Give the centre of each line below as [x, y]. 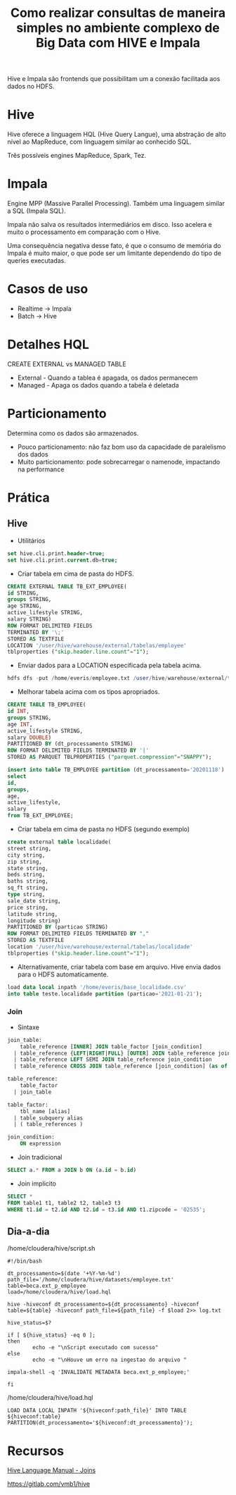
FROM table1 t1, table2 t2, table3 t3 [64, 1203]
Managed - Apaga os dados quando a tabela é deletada [98, 385]
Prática [29, 498]
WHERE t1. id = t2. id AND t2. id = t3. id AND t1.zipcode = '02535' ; [106, 1210]
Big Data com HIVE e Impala [118, 43]
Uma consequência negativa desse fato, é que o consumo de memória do [114, 246]
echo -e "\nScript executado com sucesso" [96, 1348]
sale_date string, [34, 901]
